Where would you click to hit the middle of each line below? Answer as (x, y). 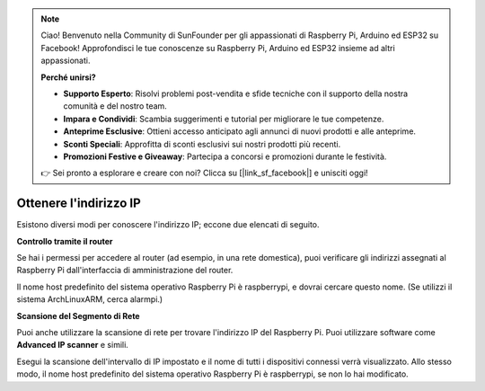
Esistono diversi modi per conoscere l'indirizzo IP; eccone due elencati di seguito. (168, 225)
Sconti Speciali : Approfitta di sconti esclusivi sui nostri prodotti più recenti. (202, 144)
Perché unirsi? (68, 77)
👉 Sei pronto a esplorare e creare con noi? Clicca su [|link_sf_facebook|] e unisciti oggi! (204, 173)
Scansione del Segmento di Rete (78, 315)
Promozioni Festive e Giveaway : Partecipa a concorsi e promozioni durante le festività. (225, 156)
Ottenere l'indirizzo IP (79, 204)
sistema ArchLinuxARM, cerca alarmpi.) (90, 299)
